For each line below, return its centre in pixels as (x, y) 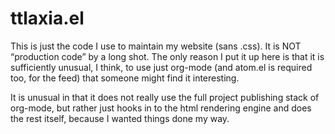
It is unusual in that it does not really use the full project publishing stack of (165, 97)
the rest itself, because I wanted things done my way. (120, 118)
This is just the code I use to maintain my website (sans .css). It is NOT (156, 46)
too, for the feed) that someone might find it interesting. (125, 78)
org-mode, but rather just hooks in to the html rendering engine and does (161, 108)
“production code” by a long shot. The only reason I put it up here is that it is (167, 56)
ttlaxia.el (47, 18)
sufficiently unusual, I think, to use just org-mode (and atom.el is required (161, 67)
